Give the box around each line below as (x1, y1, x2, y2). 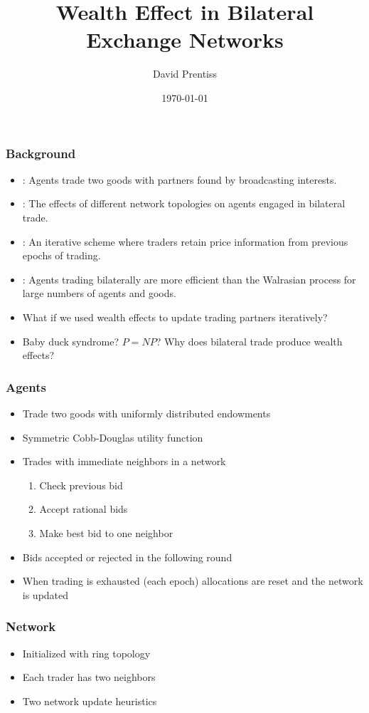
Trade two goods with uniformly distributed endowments (22, 405, 271, 420)
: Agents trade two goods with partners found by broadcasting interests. (22, 172, 337, 187)
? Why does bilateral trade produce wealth (156, 333, 343, 348)
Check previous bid (39, 477, 123, 492)
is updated (22, 587, 69, 602)
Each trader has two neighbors (22, 670, 156, 685)
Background (6, 144, 76, 162)
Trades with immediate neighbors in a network (22, 454, 226, 469)
